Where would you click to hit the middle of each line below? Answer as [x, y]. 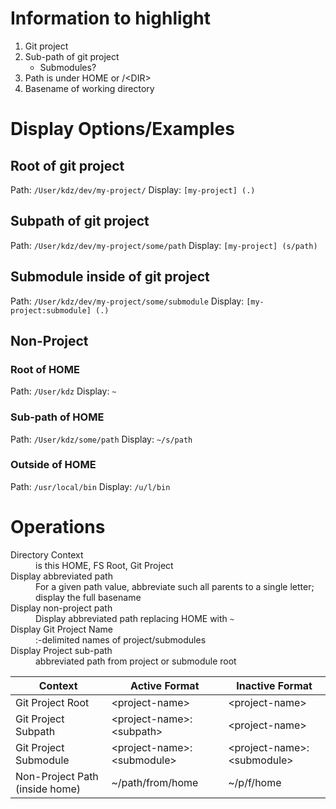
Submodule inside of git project [110, 277]
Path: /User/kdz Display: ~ [63, 391]
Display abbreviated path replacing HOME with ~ [135, 618]
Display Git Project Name [61, 629]
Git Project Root [52, 702]
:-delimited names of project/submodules [121, 639]
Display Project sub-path [61, 650]
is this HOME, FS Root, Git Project [104, 565]
